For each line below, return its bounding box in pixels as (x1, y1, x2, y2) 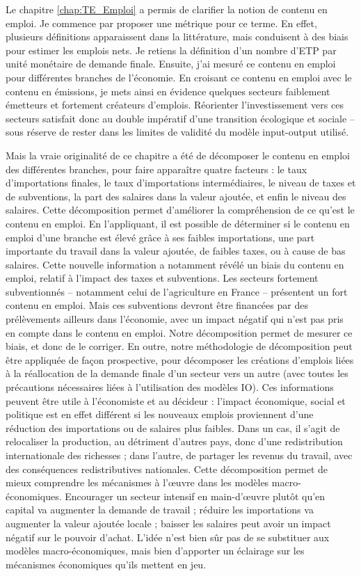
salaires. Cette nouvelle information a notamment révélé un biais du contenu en (6, 257, 344, 271)
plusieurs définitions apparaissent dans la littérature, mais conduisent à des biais (6, 29, 348, 44)
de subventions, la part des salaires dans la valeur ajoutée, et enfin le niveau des (6, 189, 346, 203)
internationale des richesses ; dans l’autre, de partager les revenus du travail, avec (6, 448, 353, 462)
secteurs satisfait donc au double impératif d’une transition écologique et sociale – (6, 111, 355, 125)
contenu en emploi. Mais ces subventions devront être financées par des (6, 298, 308, 312)
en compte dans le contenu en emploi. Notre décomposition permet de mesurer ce (6, 325, 353, 339)
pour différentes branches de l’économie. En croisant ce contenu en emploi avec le (6, 70, 352, 84)
